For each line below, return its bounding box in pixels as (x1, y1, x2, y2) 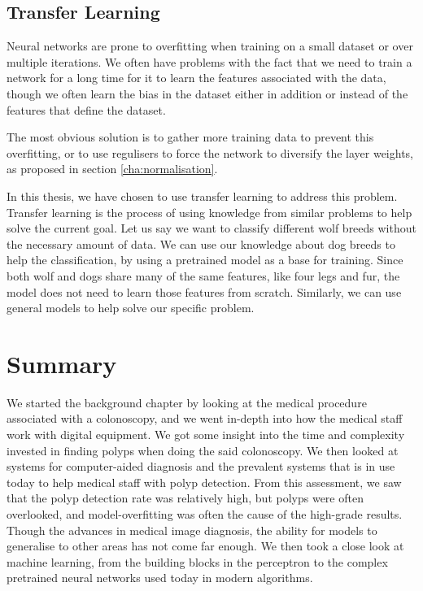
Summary (7, 346, 117, 380)
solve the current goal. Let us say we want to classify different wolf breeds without (7, 219, 416, 237)
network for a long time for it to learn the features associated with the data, (7, 69, 386, 86)
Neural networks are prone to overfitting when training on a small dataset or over (7, 37, 413, 54)
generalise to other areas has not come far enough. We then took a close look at (7, 537, 404, 554)
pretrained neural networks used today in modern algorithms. (7, 569, 313, 586)
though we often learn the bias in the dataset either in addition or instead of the (7, 85, 408, 102)
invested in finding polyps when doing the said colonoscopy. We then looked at (7, 441, 399, 458)
